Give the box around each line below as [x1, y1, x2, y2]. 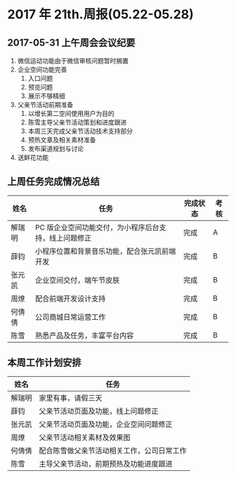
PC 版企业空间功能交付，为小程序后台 [34, 222, 159, 232]
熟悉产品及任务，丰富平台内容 [34, 330, 134, 340]
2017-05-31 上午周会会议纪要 [7, 37, 136, 49]
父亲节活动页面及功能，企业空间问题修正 [39, 419, 173, 429]
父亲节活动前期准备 [17, 101, 74, 109]
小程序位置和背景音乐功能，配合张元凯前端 [34, 246, 176, 256]
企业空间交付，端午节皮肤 [34, 275, 120, 285]
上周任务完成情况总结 [7, 176, 100, 188]
